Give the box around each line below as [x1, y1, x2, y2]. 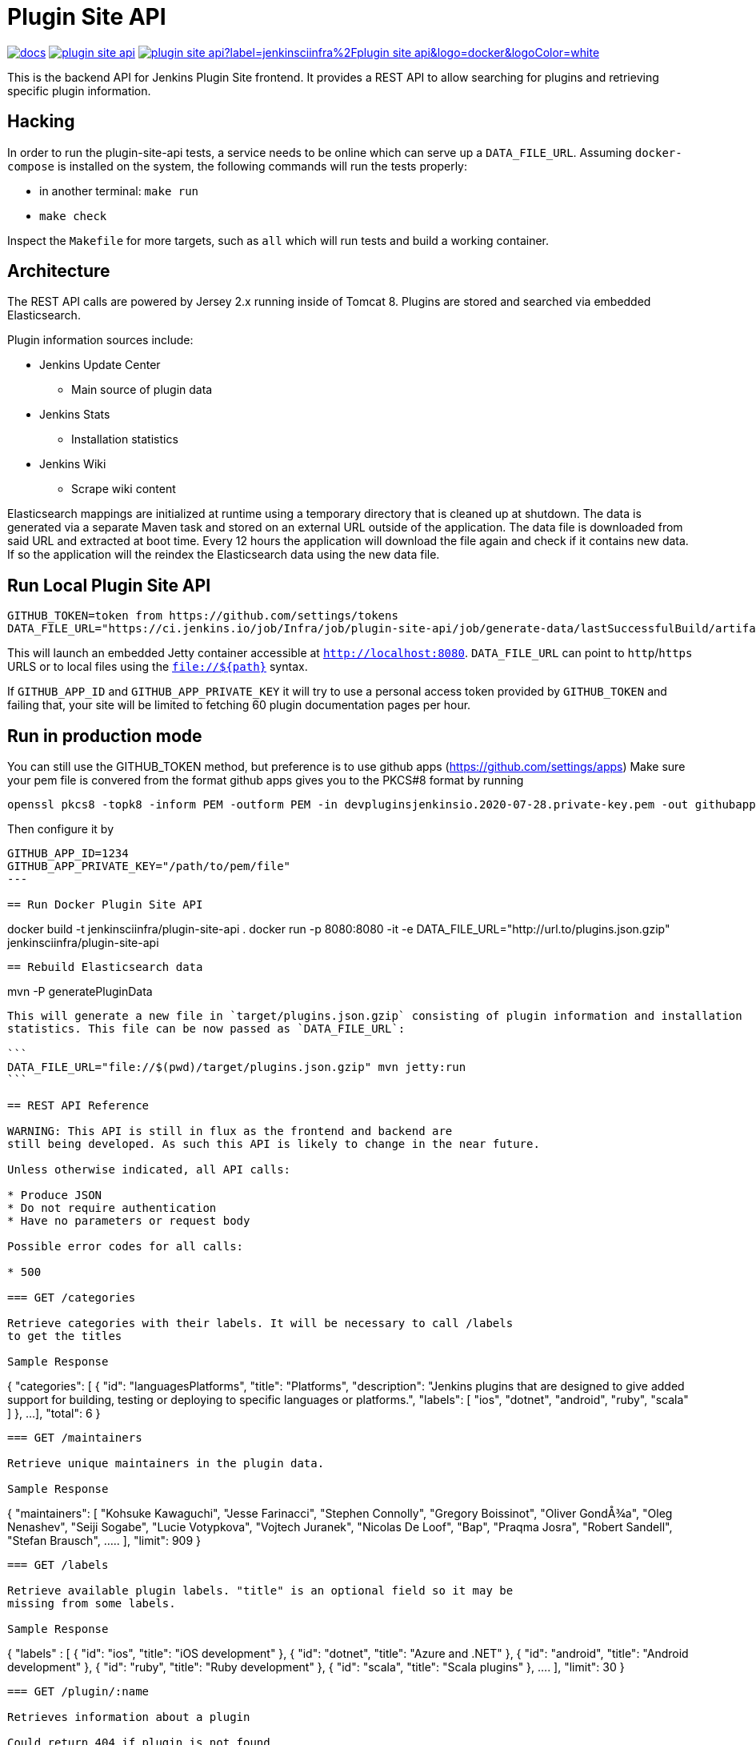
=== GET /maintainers [7, 1431, 142, 1445]
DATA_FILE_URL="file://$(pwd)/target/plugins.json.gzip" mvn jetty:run [7, 1061, 466, 1074]
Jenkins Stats [39, 407, 110, 422]
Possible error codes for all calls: [7, 1240, 244, 1254]
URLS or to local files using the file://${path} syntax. [7, 660, 308, 674]
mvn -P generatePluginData [7, 985, 153, 999]
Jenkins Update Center [39, 358, 161, 372]
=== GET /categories [7, 1291, 136, 1305]
